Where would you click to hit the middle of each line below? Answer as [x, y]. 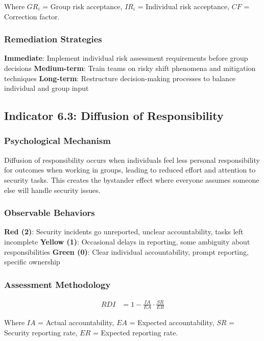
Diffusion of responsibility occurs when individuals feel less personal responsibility [132, 160]
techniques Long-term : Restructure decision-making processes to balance [120, 78]
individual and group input [46, 88]
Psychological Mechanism [57, 141]
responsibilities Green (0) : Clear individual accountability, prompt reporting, [126, 251]
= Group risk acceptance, [82, 6]
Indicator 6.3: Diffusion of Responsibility [114, 116]
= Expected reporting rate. [135, 332]
